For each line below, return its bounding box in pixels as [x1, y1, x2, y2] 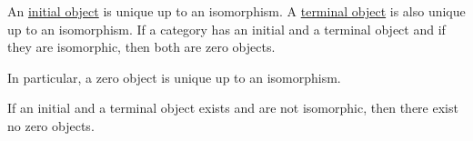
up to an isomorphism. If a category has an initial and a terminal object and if [7, 19, 446, 38]
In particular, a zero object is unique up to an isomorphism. [7, 67, 341, 86]
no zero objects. [7, 116, 95, 135]
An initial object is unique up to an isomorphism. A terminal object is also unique [7, 2, 466, 20]
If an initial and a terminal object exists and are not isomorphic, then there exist [7, 98, 458, 117]
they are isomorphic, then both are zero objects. [7, 37, 276, 56]
